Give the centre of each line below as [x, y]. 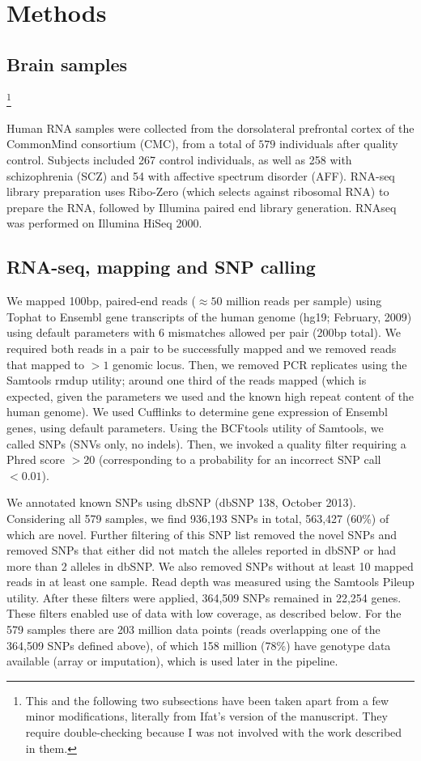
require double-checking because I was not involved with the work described [214, 732]
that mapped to [46, 364]
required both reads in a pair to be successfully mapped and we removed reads [202, 348]
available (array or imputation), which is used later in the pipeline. [172, 661]
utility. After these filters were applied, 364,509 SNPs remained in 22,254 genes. [204, 597]
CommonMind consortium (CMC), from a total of [131, 144]
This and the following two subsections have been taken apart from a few [207, 700]
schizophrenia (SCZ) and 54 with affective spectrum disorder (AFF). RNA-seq [201, 175]
